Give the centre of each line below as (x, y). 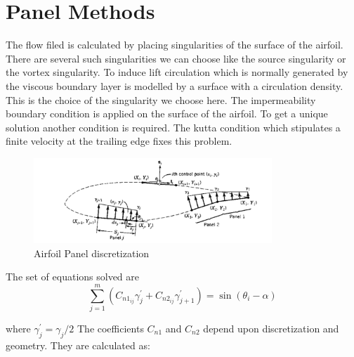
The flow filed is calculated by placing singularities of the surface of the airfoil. (175, 45)
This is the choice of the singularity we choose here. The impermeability (161, 99)
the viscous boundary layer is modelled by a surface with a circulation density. (175, 85)
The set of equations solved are (73, 277)
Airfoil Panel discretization (92, 253)
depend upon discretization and (271, 328)
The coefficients (110, 328)
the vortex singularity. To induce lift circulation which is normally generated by (177, 72)
